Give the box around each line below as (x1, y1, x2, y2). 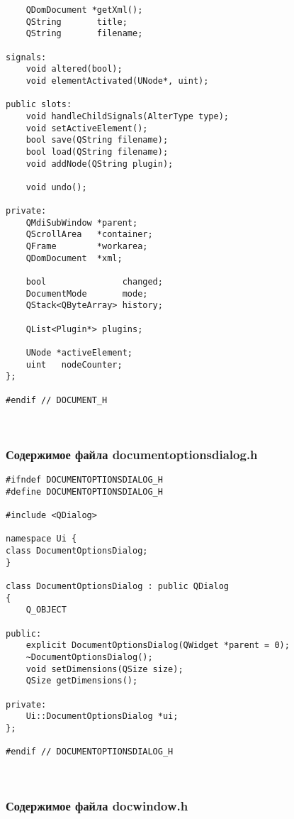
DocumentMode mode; (26, 288, 148, 299)
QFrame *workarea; (26, 241, 148, 252)
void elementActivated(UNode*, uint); (26, 75, 209, 86)
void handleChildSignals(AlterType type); (26, 111, 229, 121)
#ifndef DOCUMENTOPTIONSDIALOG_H (6, 475, 163, 485)
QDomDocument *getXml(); (26, 5, 143, 15)
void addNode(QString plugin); (26, 158, 174, 169)
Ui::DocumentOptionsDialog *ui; (26, 711, 179, 722)
